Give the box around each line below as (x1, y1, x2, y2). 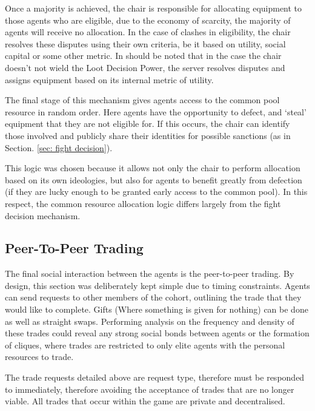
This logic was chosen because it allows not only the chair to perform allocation (5, 161, 300, 174)
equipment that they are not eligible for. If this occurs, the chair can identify (5, 117, 290, 130)
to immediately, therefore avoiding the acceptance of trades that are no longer (5, 382, 294, 395)
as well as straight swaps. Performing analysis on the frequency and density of (5, 314, 294, 327)
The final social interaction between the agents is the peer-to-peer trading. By (5, 267, 294, 280)
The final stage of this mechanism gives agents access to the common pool (5, 93, 280, 106)
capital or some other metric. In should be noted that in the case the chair (5, 49, 282, 62)
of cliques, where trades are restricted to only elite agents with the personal (5, 338, 285, 351)
